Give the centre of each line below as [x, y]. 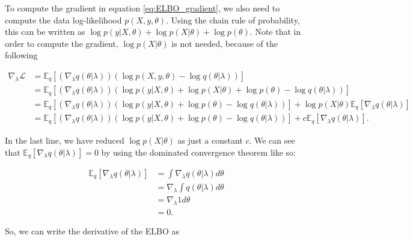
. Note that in [275, 32]
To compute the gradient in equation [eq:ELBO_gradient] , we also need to [142, 8]
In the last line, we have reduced [65, 140]
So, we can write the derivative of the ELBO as [92, 231]
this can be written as [45, 32]
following [21, 55]
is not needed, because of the [225, 43]
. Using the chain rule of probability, [233, 20]
